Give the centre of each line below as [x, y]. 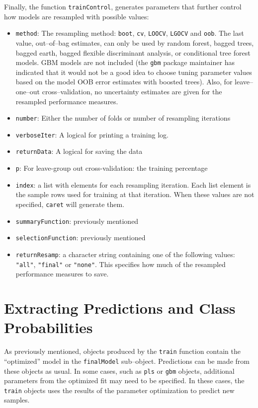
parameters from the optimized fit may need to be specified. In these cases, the [124, 380]
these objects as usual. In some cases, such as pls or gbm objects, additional [119, 371]
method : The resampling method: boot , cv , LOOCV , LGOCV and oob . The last [130, 33]
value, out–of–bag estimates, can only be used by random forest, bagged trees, [135, 42]
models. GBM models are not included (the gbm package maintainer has [125, 62]
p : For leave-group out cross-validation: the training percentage [112, 168]
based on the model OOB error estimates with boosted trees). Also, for [124, 82]
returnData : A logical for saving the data [79, 151]
